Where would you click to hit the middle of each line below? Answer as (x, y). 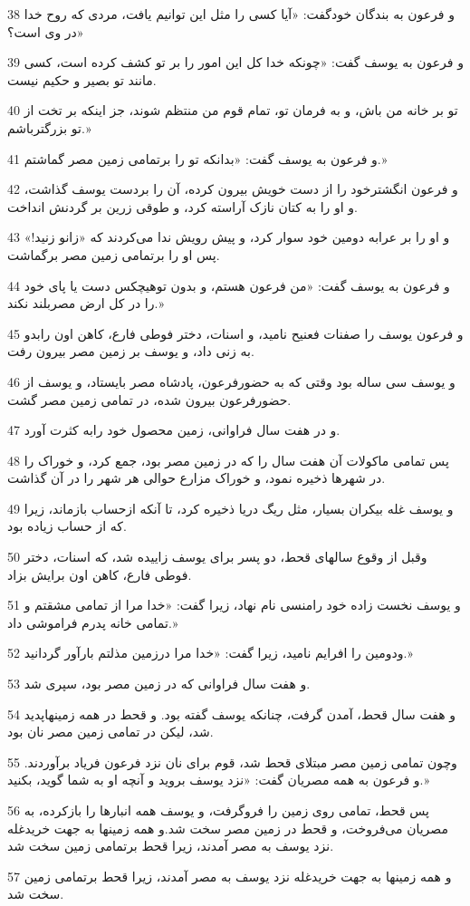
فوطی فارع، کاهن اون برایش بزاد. (100, 574)
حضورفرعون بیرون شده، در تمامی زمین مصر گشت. (149, 399)
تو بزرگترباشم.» (49, 127)
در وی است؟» (46, 31)
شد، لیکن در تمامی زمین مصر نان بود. (110, 732)
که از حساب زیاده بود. (67, 526)
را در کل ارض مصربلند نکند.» (86, 303)
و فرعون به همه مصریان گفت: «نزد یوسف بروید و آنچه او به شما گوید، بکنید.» (219, 780)
